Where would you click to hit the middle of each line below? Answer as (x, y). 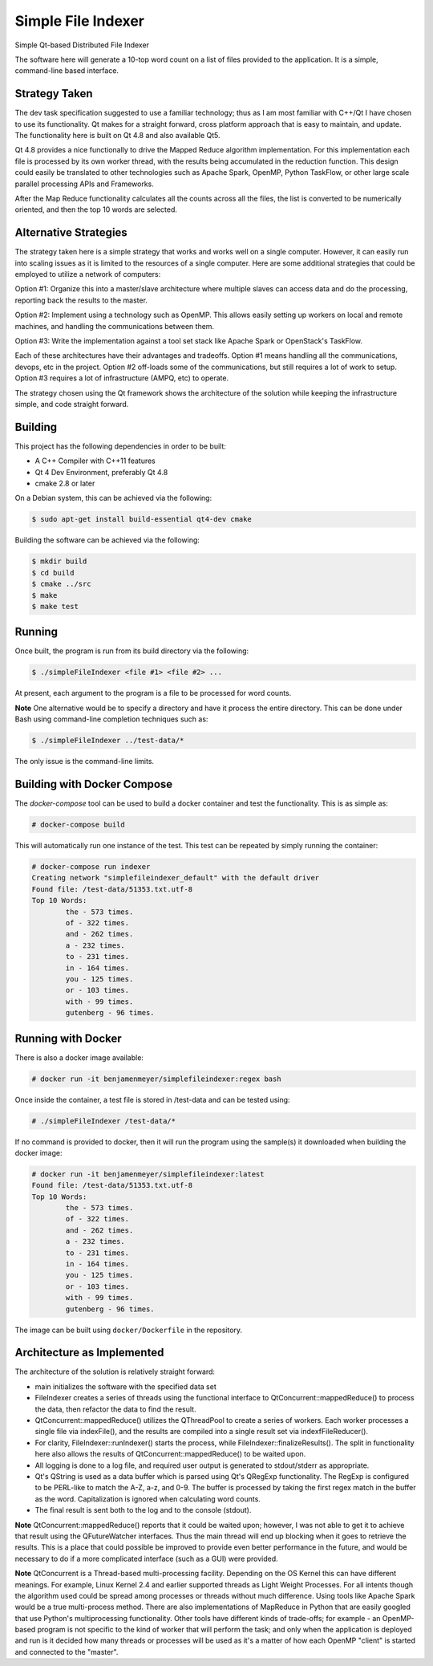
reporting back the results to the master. (81, 300)
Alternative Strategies (71, 233)
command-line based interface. (67, 71)
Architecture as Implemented (89, 1353)
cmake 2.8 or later (65, 484)
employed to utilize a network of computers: (88, 274)
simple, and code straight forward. (72, 404)
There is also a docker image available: (79, 1057)
